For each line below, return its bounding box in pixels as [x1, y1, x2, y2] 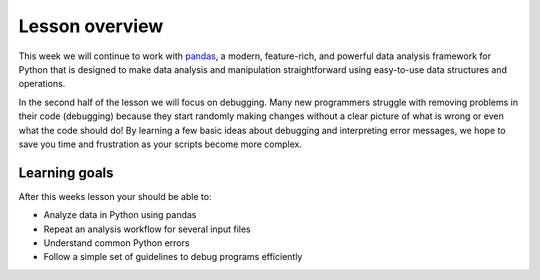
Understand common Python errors [43, 236, 190, 249]
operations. [18, 78, 66, 90]
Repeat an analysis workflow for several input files [43, 223, 252, 235]
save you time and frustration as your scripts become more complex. [18, 138, 302, 150]
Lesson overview [18, 15, 164, 37]
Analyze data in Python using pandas [43, 209, 197, 221]
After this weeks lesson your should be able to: [18, 190, 212, 202]
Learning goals [18, 164, 114, 181]
